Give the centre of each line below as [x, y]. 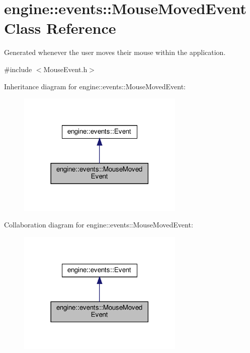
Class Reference [60, 28]
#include [18, 69]
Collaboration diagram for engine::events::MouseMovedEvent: [99, 225]
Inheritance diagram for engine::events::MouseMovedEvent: [95, 86]
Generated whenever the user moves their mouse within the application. [115, 52]
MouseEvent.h [65, 69]
